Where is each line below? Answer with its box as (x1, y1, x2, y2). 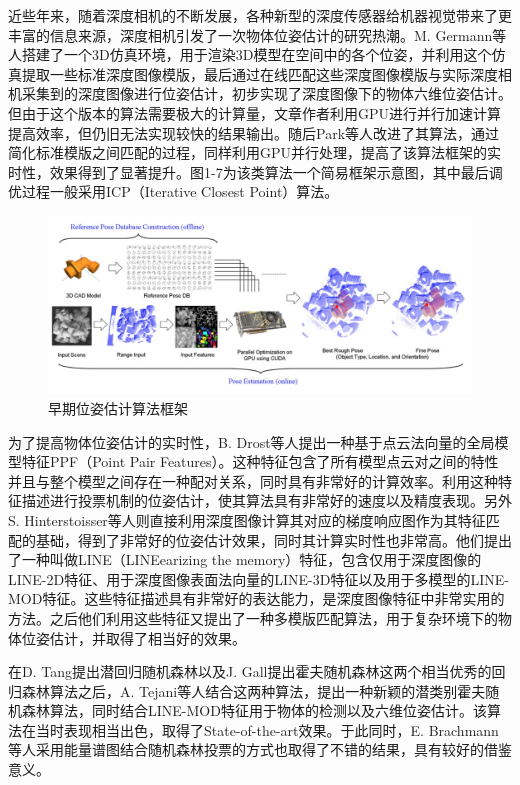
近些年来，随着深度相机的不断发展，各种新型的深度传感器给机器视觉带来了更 (8, 5, 512, 25)
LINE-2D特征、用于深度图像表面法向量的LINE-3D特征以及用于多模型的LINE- (8, 568, 509, 589)
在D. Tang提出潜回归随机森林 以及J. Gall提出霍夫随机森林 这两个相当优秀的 (8, 661, 492, 682)
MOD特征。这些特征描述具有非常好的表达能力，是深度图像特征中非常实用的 (8, 588, 505, 609)
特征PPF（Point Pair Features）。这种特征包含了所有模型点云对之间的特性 (21, 451, 499, 472)
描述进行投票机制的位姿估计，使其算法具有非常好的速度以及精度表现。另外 (21, 490, 512, 511)
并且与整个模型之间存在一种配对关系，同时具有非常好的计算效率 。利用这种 (8, 470, 498, 491)
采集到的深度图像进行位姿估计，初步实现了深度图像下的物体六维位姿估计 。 (21, 83, 512, 104)
